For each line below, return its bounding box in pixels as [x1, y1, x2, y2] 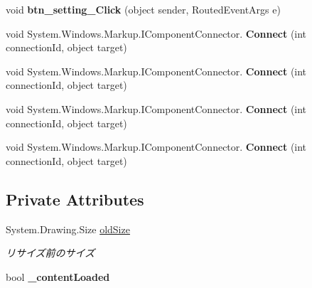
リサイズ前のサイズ [6, 245, 95, 260]
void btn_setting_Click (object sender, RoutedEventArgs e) [6, 2, 281, 16]
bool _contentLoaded [6, 269, 110, 284]
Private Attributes [6, 188, 144, 210]
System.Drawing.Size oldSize [6, 221, 130, 236]
